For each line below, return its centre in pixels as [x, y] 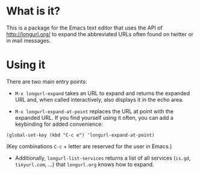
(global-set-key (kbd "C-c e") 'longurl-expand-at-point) [80, 135]
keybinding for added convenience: [59, 124]
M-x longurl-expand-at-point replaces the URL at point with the [94, 111]
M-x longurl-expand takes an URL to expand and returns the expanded [102, 93]
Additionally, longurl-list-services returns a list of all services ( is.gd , [103, 158]
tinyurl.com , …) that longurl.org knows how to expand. [85, 164]
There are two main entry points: [47, 81]
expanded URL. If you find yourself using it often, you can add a [94, 117]
